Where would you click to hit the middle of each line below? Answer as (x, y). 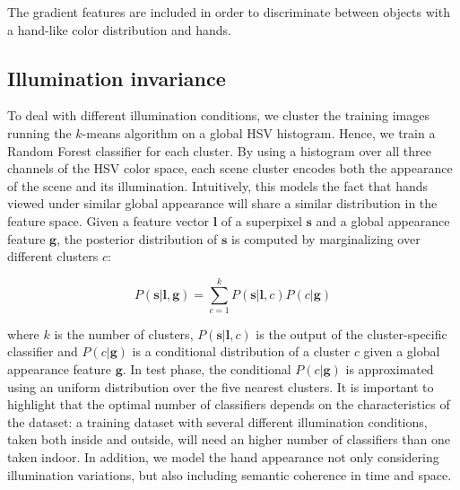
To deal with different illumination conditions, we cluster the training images (218, 115)
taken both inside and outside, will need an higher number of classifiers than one (229, 439)
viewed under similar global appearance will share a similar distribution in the (222, 203)
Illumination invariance (117, 78)
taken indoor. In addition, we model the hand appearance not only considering (223, 457)
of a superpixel (261, 220)
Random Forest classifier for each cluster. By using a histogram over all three (220, 150)
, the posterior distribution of (137, 238)
